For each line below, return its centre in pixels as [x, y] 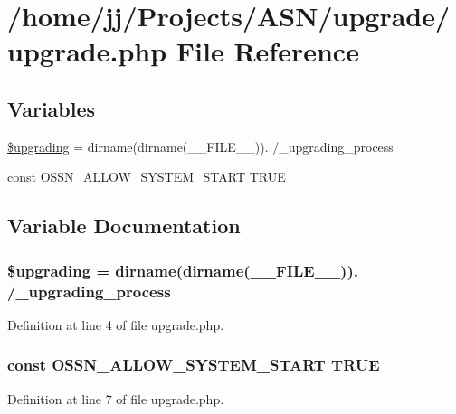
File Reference [267, 51]
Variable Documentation [124, 226]
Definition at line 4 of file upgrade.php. [116, 324]
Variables [52, 108]
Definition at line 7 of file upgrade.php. [116, 398]
